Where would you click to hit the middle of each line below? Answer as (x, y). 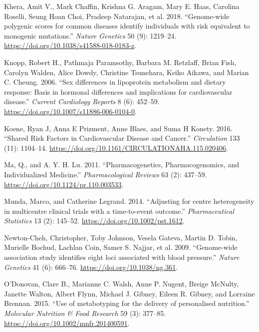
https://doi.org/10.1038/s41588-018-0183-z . (70, 45)
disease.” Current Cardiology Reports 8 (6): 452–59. (82, 101)
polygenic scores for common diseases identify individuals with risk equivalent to (127, 26)
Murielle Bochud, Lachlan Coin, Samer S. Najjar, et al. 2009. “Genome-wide (121, 247)
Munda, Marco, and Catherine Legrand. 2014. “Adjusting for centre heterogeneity (129, 201)
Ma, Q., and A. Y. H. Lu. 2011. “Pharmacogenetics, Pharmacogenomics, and (122, 164)
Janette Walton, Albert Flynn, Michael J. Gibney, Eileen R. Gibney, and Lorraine (129, 293)
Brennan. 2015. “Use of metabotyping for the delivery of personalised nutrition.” (127, 303)
